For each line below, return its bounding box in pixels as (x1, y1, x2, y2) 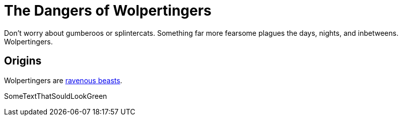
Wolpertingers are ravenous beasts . (4, 76, 122, 85)
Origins (4, 54, 42, 68)
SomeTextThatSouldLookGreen (4, 91, 107, 100)
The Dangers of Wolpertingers (4, 2, 212, 19)
